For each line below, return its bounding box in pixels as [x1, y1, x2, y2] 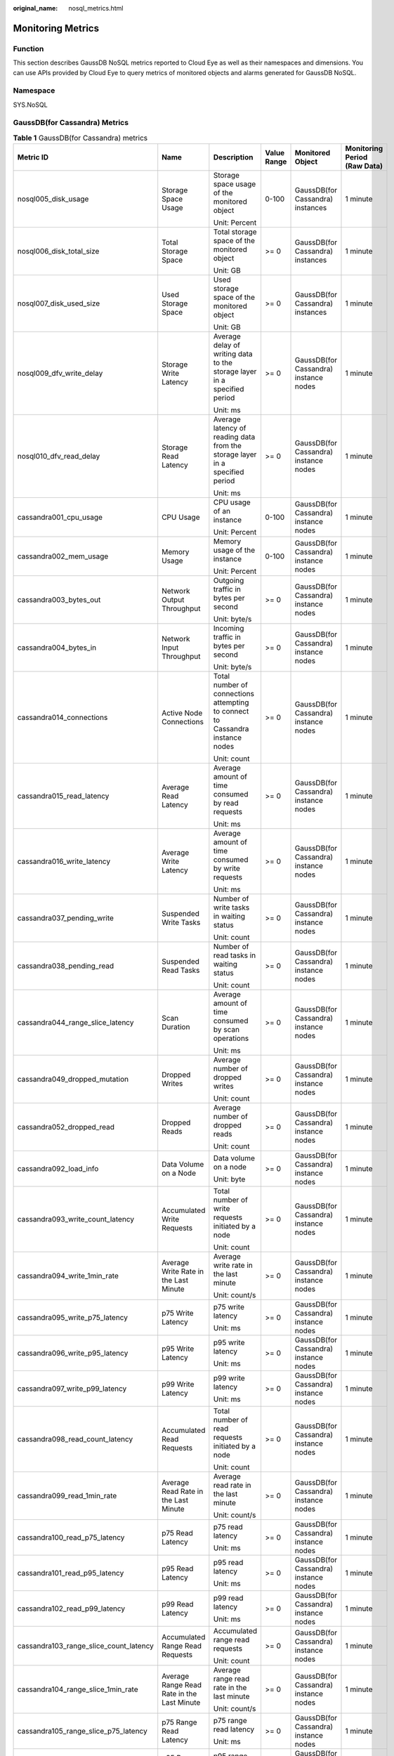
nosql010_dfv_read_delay [17, 452, 100, 461]
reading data [213, 432, 256, 442]
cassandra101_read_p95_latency [17, 1568, 124, 1578]
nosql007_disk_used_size [17, 299, 100, 308]
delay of [213, 341, 240, 350]
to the [213, 358, 233, 368]
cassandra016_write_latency [17, 857, 111, 867]
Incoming [213, 624, 244, 634]
